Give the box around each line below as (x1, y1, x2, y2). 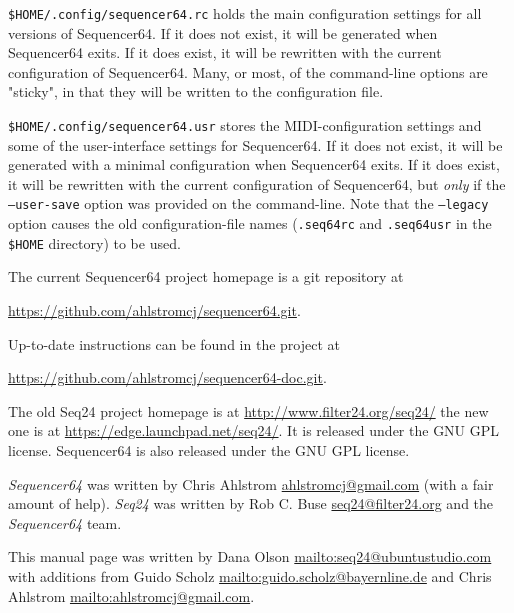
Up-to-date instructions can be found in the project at (8, 333, 340, 354)
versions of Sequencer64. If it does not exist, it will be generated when (8, 22, 438, 43)
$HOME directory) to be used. (8, 232, 181, 253)
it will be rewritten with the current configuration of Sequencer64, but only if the (8, 173, 506, 194)
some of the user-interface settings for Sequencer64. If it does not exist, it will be (8, 134, 503, 155)
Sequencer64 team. (8, 512, 122, 533)
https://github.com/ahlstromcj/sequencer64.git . (8, 300, 301, 321)
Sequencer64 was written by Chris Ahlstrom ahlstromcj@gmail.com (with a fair (8, 473, 494, 494)
